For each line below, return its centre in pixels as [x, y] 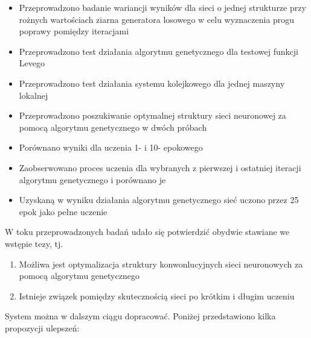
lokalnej [34, 95]
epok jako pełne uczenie [63, 211]
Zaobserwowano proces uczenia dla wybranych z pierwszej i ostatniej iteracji [160, 167]
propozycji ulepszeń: [42, 327]
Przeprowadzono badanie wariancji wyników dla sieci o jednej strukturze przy [162, 7]
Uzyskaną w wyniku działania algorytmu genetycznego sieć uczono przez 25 [159, 200]
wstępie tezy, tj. [34, 243]
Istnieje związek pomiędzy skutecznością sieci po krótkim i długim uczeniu [157, 296]
